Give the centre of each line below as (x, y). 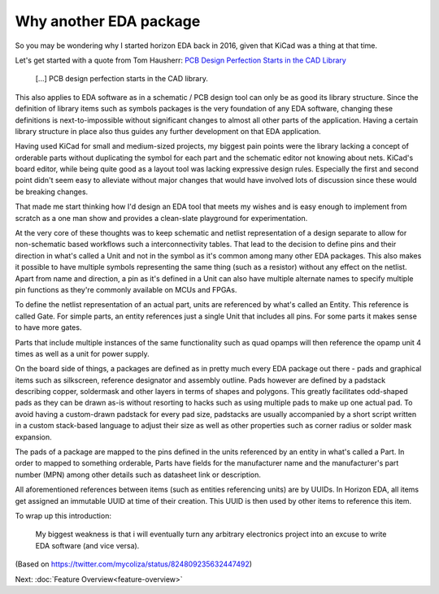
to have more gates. (48, 327)
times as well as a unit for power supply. (82, 353)
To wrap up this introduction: (63, 516)
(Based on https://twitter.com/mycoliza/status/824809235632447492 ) (133, 564)
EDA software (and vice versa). (87, 545)
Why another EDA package (108, 21)
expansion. (33, 437)
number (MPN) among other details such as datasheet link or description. (138, 475)
